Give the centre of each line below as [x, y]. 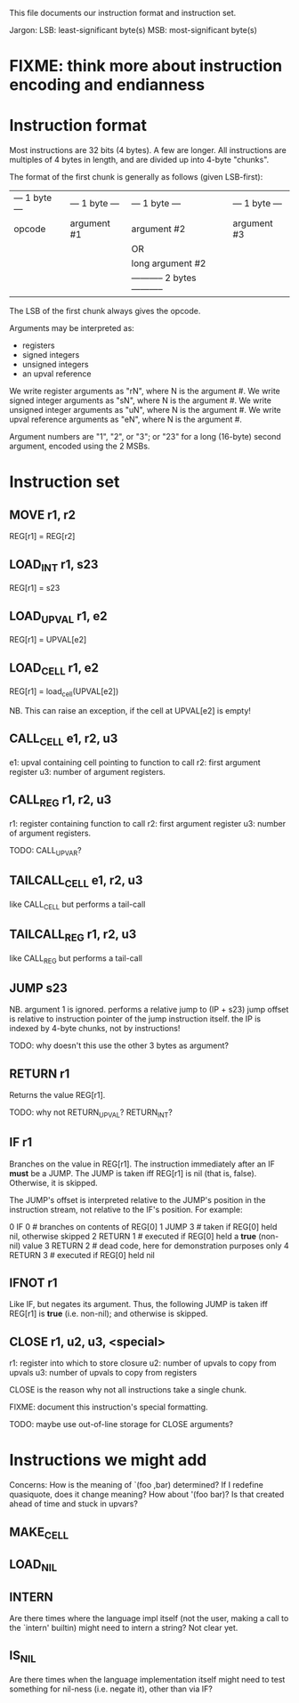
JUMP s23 [39, 988]
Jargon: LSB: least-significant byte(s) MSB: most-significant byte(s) [133, 30]
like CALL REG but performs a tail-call [76, 959]
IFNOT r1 [33, 1283]
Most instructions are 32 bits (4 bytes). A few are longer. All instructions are [148, 150]
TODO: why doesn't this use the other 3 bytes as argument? [119, 1045]
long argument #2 [169, 263]
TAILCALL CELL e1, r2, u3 [76, 882]
